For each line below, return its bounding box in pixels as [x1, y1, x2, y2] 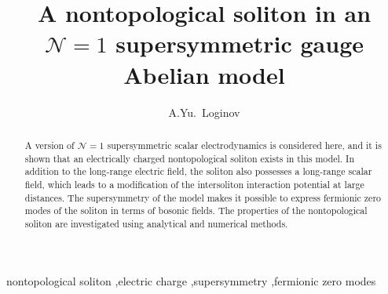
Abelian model [123, 58, 285, 90]
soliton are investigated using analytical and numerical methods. [24, 216, 288, 230]
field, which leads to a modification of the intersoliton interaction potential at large [24, 177, 364, 191]
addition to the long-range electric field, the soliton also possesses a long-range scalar [24, 165, 372, 178]
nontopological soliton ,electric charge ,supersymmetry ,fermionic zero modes [6, 273, 376, 289]
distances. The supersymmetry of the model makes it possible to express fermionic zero [24, 191, 381, 204]
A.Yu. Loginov [168, 103, 240, 120]
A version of [24, 138, 75, 151]
